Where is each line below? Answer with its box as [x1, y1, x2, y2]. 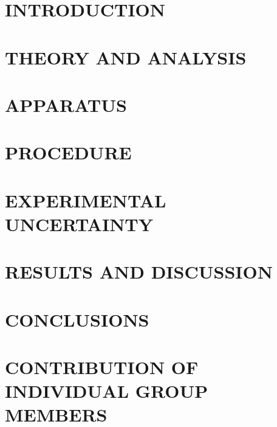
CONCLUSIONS [5, 307, 149, 332]
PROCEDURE [5, 140, 132, 165]
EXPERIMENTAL [5, 187, 166, 212]
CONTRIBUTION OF [5, 355, 199, 379]
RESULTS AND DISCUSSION [5, 259, 273, 284]
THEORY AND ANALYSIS [5, 44, 247, 69]
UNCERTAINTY [5, 211, 154, 236]
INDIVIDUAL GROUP [5, 378, 208, 403]
